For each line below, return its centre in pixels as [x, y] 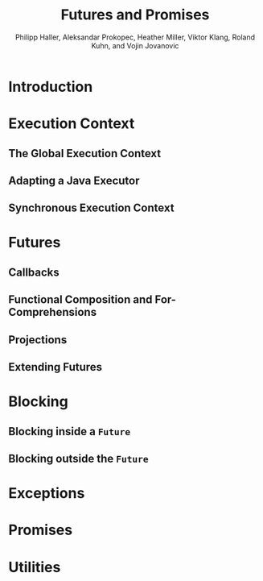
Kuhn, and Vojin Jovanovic [135, 45]
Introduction [51, 87]
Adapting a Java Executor [74, 180]
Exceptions [47, 494]
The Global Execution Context [85, 154]
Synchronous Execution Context [91, 208]
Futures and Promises [135, 15]
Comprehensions [53, 312]
